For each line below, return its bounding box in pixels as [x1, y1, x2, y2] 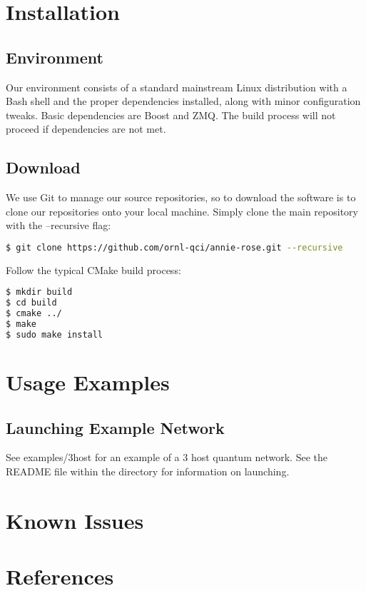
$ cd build [6, 298, 57, 308]
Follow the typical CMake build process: [6, 262, 181, 277]
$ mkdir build [6, 287, 73, 298]
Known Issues [6, 505, 144, 535]
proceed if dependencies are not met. [6, 121, 166, 136]
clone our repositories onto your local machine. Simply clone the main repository [6, 203, 358, 218]
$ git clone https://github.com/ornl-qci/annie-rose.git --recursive [6, 242, 343, 253]
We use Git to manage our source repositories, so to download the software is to [6, 190, 356, 205]
